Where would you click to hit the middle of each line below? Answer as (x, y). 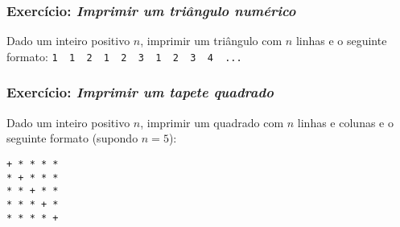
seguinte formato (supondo (72, 138)
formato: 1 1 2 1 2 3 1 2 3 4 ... (124, 56)
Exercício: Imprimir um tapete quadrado (140, 92)
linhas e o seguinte (341, 41)
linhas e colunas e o (345, 122)
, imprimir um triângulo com (211, 41)
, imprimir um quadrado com (212, 122)
